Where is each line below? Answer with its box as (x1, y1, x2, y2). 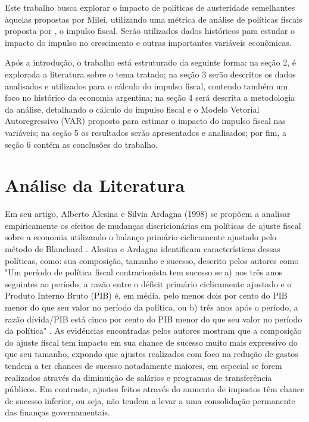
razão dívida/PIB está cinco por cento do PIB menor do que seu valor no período (5, 312, 302, 325)
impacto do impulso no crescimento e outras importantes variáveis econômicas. (5, 36, 292, 48)
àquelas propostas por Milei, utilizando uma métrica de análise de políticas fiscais (5, 13, 302, 25)
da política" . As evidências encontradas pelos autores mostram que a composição (5, 324, 302, 337)
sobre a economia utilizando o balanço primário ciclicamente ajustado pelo (5, 231, 277, 243)
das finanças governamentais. (5, 406, 110, 418)
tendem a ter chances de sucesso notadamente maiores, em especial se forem (5, 359, 282, 371)
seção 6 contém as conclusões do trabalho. (5, 138, 158, 150)
